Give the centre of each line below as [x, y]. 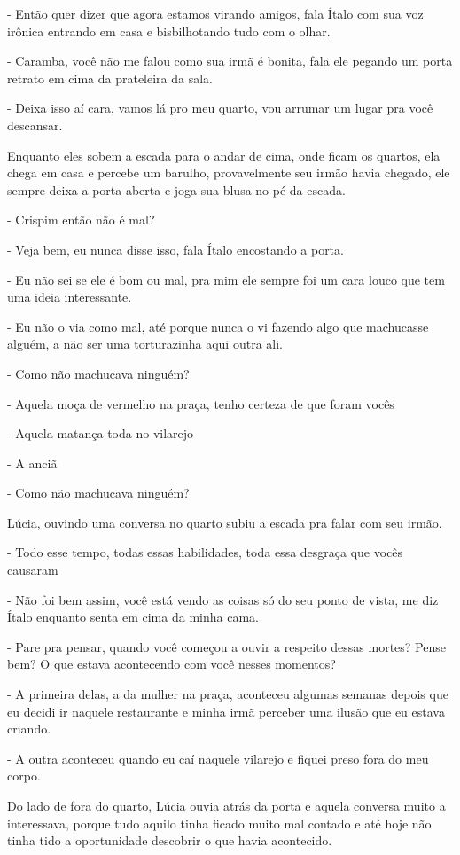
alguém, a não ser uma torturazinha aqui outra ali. [145, 344]
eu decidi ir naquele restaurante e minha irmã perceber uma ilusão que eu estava [226, 711]
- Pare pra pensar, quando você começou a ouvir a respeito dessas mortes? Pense [226, 646]
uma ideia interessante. [70, 297]
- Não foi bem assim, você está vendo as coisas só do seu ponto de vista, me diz [223, 599]
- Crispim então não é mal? [81, 220]
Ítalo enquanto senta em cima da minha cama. [133, 617]
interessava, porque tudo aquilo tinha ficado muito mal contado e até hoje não [219, 823]
